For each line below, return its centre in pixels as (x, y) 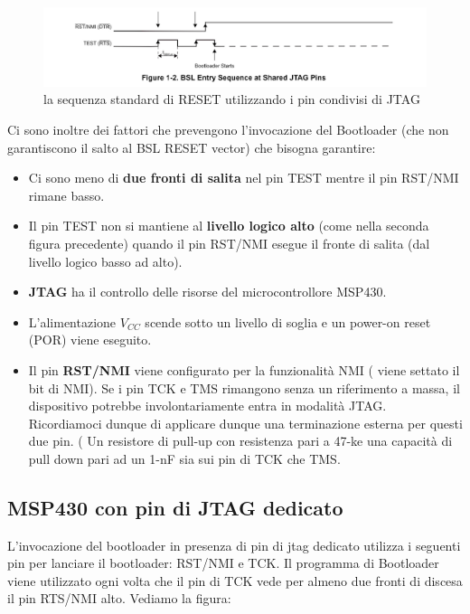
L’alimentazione (72, 321)
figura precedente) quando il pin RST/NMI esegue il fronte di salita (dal (229, 243)
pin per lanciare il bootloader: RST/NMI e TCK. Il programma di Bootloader (223, 563)
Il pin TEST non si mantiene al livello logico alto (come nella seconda (229, 226)
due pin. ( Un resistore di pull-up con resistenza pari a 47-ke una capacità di (240, 441)
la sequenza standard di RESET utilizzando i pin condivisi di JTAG (232, 99)
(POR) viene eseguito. (90, 340)
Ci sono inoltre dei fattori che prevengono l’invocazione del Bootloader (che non (228, 129)
